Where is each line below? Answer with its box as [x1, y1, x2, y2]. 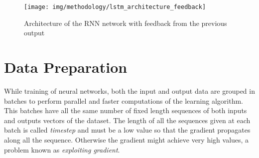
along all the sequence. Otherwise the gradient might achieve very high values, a [4, 134, 249, 145]
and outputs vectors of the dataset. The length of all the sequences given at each [4, 115, 251, 125]
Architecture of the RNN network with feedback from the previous [24, 17, 227, 28]
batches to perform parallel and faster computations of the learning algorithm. [4, 95, 244, 106]
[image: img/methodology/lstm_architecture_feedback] [24, 3, 206, 10]
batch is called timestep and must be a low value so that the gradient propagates [4, 125, 251, 135]
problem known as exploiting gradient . [4, 144, 120, 155]
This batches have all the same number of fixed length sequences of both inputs [4, 105, 247, 116]
